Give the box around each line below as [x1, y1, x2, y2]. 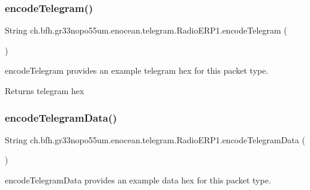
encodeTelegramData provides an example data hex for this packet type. [5, 174, 271, 186]
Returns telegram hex [5, 85, 85, 96]
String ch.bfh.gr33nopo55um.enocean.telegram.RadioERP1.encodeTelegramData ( [5, 133, 305, 146]
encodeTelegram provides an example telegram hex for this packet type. [5, 64, 269, 77]
